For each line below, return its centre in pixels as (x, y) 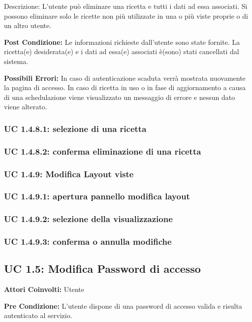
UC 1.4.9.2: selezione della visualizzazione (88, 219)
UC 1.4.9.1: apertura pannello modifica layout (97, 196)
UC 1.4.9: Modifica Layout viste (69, 174)
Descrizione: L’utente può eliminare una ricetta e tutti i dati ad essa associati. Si (126, 6)
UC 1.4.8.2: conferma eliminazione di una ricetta (103, 151)
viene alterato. (26, 107)
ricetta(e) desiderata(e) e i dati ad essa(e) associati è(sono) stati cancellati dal (122, 51)
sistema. (16, 61)
